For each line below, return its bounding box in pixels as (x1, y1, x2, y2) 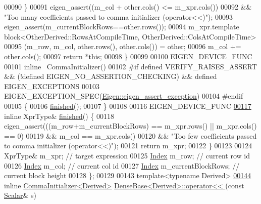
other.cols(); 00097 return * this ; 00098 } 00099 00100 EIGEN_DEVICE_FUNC (4, 51, 252, 61)
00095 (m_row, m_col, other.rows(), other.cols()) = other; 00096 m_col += (4, 41, 241, 52)
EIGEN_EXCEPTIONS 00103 (4, 80, 99, 91)
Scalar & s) (4, 190, 36, 200)
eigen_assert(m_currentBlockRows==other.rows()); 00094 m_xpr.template (4, 21, 239, 32)
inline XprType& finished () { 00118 (4, 110, 114, 121)
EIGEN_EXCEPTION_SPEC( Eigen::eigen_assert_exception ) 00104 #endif (4, 91, 243, 101)
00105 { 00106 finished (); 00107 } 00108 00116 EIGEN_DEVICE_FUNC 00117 (4, 100, 251, 111)
